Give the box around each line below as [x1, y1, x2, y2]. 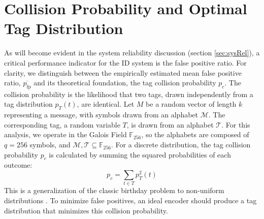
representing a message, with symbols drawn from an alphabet [4, 109, 199, 120]
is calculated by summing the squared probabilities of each [49, 149, 231, 160]
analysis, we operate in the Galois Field [4, 129, 127, 140]
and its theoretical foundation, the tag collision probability [34, 77, 216, 88]
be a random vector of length [146, 99, 237, 109]
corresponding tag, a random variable [4, 119, 120, 130]
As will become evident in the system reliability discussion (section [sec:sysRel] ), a [4, 47, 260, 58]
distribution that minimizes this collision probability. [4, 205, 168, 215]
